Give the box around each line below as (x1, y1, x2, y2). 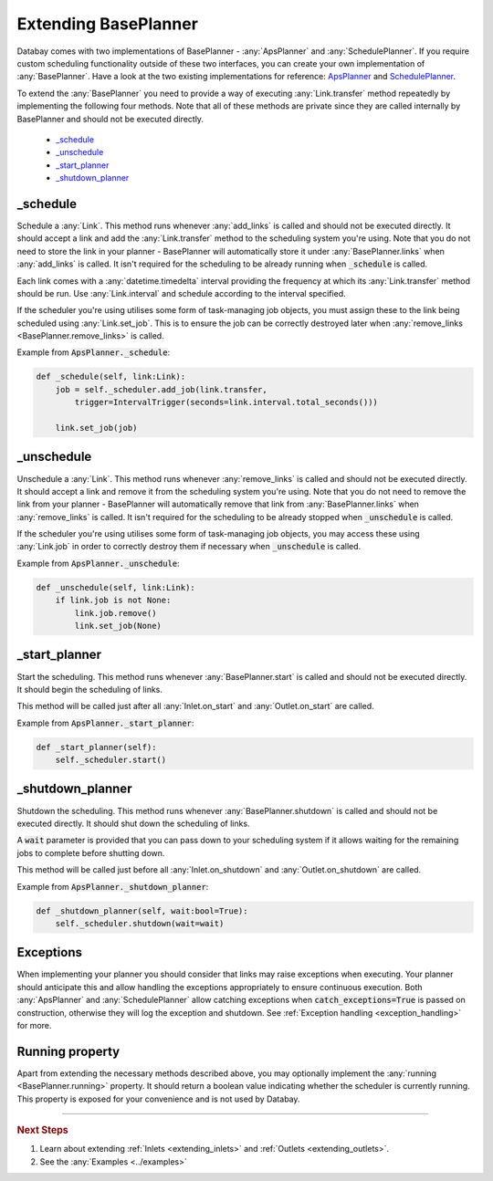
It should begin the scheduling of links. (16, 684, 163, 695)
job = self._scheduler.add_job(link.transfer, (55, 384, 268, 394)
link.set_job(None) (74, 621, 162, 632)
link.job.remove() (74, 608, 157, 618)
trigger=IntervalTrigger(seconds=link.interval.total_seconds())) (74, 397, 379, 408)
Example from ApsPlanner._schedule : (16, 347, 171, 358)
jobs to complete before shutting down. (16, 847, 165, 858)
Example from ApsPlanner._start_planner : (16, 717, 194, 728)
